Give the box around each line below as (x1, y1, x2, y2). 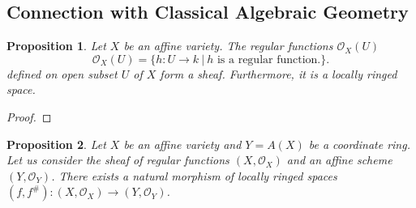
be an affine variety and (123, 135, 242, 152)
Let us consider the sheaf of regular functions (6, 151, 229, 168)
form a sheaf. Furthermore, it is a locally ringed (160, 65, 397, 82)
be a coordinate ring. (308, 135, 410, 152)
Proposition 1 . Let (6, 37, 106, 54)
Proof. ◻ (6, 108, 52, 125)
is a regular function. (217, 53, 321, 66)
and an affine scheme (286, 151, 392, 168)
